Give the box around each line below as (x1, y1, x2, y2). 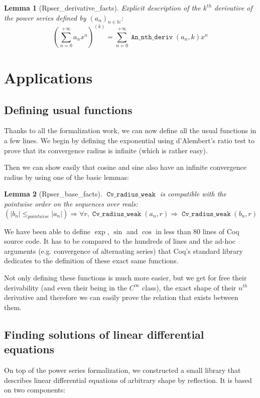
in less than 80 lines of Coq (156, 226, 239, 236)
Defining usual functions (4, 102, 133, 117)
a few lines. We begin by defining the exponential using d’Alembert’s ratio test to (4, 135, 254, 145)
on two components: (4, 384, 66, 395)
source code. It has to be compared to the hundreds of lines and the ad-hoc (4, 236, 235, 246)
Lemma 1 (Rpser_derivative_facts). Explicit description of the (4, 3, 201, 13)
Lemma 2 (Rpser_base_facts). (4, 188, 102, 199)
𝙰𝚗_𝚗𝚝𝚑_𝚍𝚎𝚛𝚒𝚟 (131, 33, 173, 41)
